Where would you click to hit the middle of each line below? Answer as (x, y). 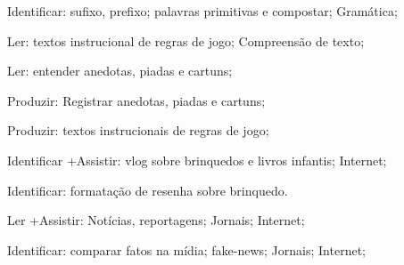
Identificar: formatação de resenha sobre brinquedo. (148, 190)
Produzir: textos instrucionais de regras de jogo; (138, 130)
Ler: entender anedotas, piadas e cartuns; (120, 71)
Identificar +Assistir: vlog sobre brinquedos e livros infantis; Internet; (197, 160)
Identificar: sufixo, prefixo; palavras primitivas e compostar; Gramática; (202, 11)
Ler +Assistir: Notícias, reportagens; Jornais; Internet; (156, 220)
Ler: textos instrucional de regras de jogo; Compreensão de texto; (186, 40)
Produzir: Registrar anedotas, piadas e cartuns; (136, 100)
